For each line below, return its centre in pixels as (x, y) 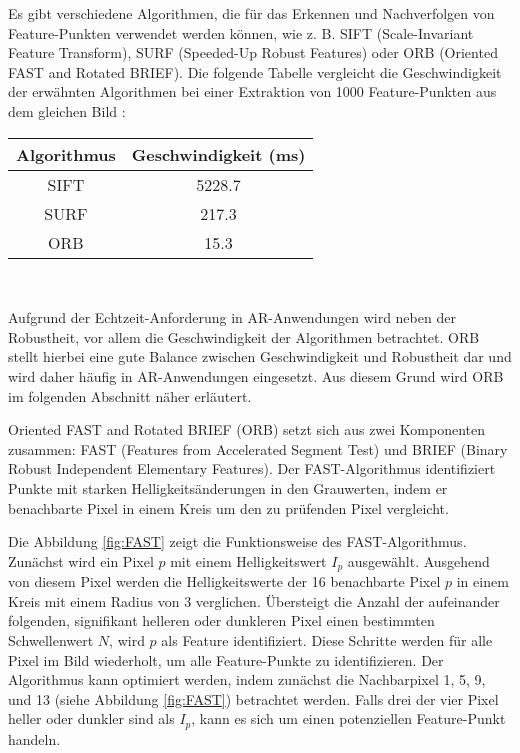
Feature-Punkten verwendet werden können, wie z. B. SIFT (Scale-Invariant (241, 32)
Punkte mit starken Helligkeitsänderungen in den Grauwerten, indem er (228, 487)
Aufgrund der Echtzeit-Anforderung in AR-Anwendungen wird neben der (232, 317)
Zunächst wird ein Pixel (81, 560)
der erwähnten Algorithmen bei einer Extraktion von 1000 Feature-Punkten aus (252, 91)
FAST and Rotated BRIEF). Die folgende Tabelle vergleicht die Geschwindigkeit (255, 71)
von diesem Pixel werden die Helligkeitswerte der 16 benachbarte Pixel (224, 581)
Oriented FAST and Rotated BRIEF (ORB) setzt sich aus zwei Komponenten (247, 429)
